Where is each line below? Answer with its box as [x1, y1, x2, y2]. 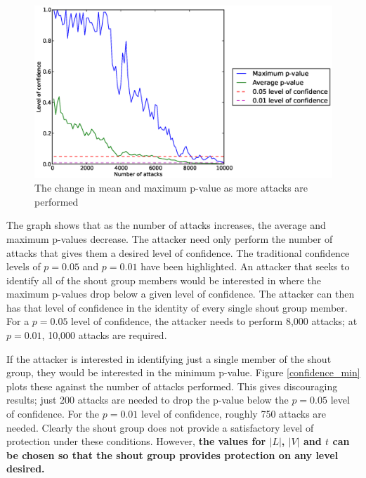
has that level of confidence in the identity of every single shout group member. [6, 300, 348, 314]
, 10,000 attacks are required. [41, 328, 167, 343]
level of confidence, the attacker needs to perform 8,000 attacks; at [71, 314, 358, 328]
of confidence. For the [6, 406, 100, 421]
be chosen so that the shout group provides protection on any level [6, 447, 339, 462]
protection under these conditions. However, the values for [6, 434, 266, 449]
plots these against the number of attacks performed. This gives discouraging [6, 378, 338, 393]
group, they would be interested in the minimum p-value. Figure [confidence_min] [6, 365, 360, 380]
